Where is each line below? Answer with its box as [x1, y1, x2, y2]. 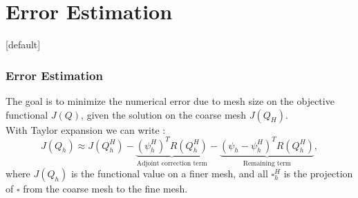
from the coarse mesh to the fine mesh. [23, 181, 188, 196]
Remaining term [243, 159, 292, 167]
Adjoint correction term [136, 159, 207, 167]
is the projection [283, 166, 353, 181]
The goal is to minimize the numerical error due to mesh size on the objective [6, 93, 335, 108]
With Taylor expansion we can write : [6, 122, 166, 137]
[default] [6, 37, 41, 52]
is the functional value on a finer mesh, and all [70, 166, 268, 181]
